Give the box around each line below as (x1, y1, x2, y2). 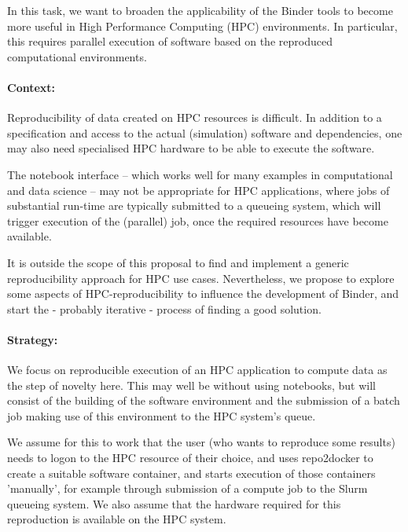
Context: (7, 79, 56, 95)
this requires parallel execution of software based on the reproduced (7, 33, 333, 50)
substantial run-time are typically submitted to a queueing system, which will (7, 197, 381, 214)
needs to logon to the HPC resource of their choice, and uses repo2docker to (7, 449, 373, 466)
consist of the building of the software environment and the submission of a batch (7, 392, 400, 409)
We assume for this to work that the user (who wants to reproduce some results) (7, 434, 395, 450)
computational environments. (7, 48, 147, 64)
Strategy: (7, 331, 58, 347)
